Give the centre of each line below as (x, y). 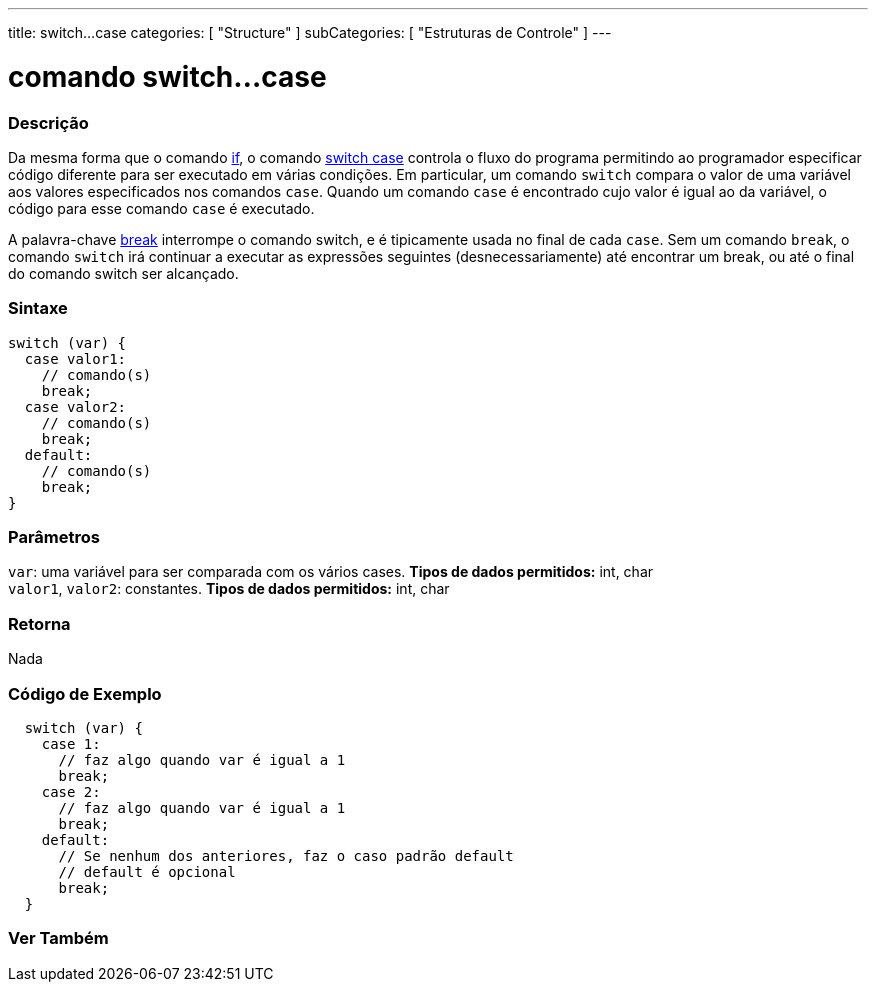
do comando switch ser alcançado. (123, 273)
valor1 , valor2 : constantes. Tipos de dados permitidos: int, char (229, 589)
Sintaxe (38, 308)
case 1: (71, 743)
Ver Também (58, 938)
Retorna (39, 623)
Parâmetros (54, 537)
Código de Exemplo (85, 693)
